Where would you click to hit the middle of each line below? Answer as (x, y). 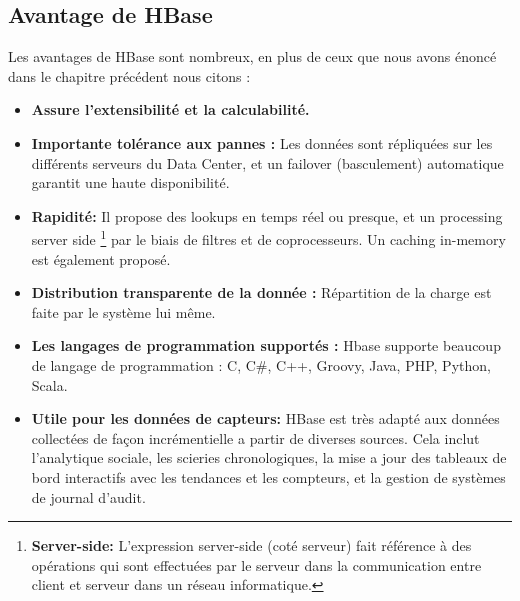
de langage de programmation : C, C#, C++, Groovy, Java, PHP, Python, (261, 364)
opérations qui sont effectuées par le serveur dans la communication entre (256, 564)
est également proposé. (101, 258)
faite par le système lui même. (123, 311)
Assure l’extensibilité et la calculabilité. (170, 109)
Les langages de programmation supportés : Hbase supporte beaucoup (266, 345)
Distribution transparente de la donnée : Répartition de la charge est (261, 292)
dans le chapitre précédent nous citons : (129, 75)
